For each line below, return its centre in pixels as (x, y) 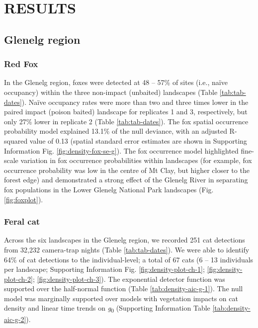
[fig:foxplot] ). (24, 199)
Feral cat (22, 221)
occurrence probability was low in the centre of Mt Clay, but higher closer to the (127, 170)
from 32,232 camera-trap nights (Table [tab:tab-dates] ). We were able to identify (127, 249)
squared (16, 140)
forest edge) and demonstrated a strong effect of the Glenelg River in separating (126, 180)
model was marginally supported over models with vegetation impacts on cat (121, 298)
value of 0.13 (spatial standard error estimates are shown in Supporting (138, 140)
